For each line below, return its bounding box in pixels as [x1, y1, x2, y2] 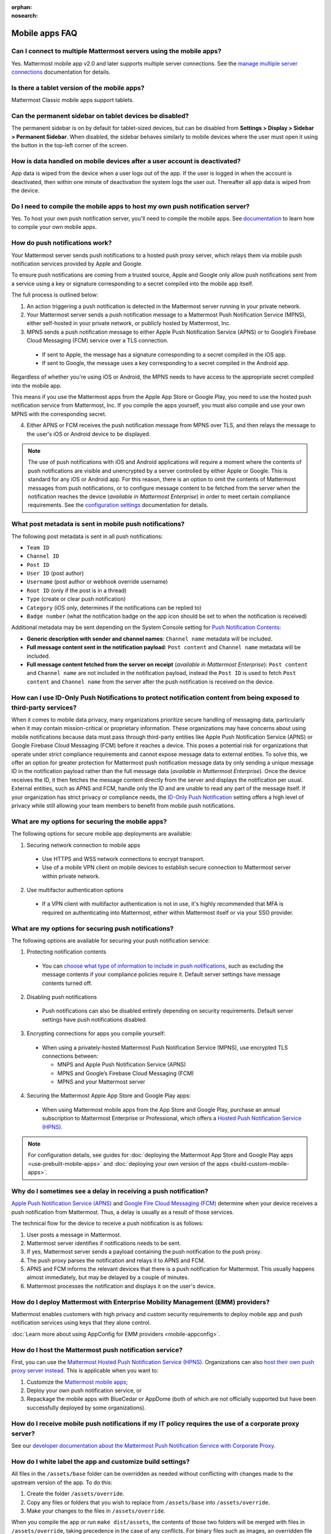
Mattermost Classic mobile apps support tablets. [11, 96, 134, 104]
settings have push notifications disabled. [42, 1016, 147, 1023]
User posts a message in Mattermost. [26, 1231, 122, 1238]
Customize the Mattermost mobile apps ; [26, 1378, 128, 1386]
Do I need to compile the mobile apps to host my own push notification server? [11, 202, 250, 210]
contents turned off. [42, 979, 93, 987]
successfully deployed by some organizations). [26, 1404, 146, 1411]
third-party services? [11, 703, 77, 712]
